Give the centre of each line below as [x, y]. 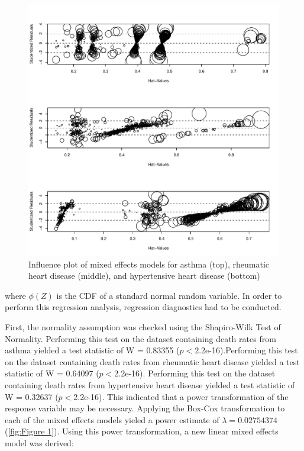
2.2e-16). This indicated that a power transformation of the [181, 396]
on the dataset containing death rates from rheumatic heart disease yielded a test [152, 361]
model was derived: [39, 442]
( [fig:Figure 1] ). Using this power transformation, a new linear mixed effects [142, 431]
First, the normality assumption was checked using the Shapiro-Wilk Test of [143, 326]
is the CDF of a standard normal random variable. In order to [169, 295]
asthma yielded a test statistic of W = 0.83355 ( [92, 350]
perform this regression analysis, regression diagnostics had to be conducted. [143, 307]
